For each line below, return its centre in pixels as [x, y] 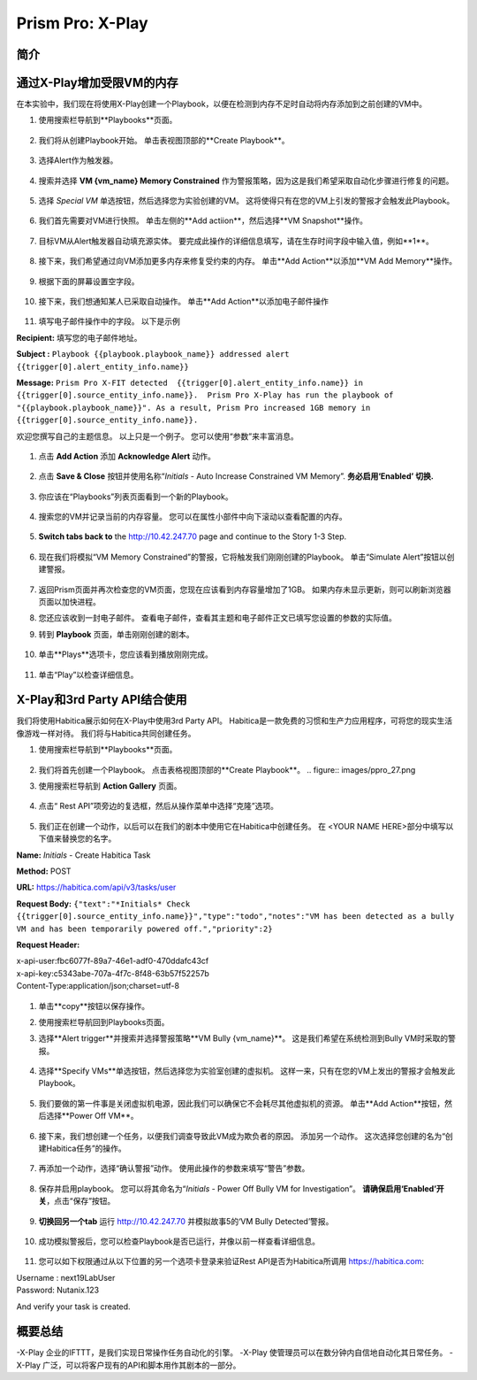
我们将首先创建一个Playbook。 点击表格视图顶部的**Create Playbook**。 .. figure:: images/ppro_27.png [227, 769]
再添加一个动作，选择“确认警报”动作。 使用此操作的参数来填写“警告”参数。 [174, 1168]
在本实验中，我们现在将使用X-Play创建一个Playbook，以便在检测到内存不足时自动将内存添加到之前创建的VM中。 [222, 104]
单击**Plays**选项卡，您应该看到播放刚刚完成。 [126, 654]
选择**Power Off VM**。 [92, 1116]
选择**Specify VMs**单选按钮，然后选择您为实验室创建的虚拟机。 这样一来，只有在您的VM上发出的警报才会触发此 [247, 1071]
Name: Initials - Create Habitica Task [83, 855]
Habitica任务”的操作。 [86, 1149]
